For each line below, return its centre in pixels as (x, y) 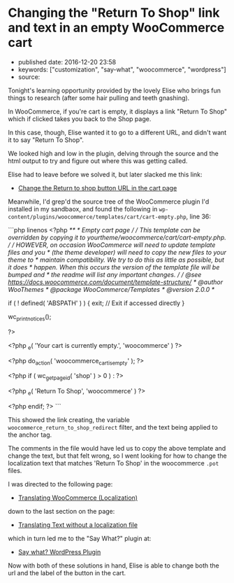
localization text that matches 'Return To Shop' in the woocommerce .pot (114, 463)
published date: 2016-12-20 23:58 (67, 62)
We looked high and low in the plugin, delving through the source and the (113, 153)
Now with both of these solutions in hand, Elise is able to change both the (114, 566)
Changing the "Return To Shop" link (114, 13)
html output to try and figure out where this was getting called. (98, 161)
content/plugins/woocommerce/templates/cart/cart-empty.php (97, 217)
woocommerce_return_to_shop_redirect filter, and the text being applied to (113, 427)
